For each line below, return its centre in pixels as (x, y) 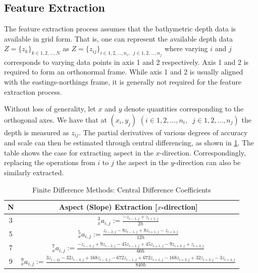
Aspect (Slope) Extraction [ (108, 207)
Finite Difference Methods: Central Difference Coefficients (121, 189)
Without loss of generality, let (50, 109)
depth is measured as (37, 132)
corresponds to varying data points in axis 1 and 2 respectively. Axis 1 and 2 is (126, 62)
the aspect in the (142, 162)
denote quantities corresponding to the (184, 109)
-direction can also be (208, 162)
